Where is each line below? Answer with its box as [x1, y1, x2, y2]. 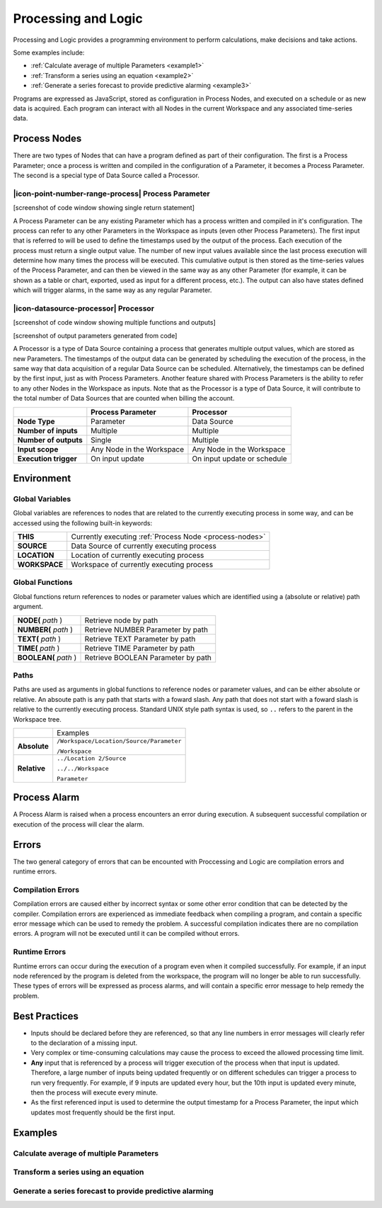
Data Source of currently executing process [71, 541, 217, 551]
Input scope [17, 444, 59, 454]
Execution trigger [17, 454, 78, 464]
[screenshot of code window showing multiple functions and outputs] [13, 318, 216, 327]
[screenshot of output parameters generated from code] [13, 331, 178, 340]
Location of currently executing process [71, 550, 204, 560]
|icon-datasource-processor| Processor [13, 303, 155, 313]
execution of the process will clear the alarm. [13, 820, 144, 829]
